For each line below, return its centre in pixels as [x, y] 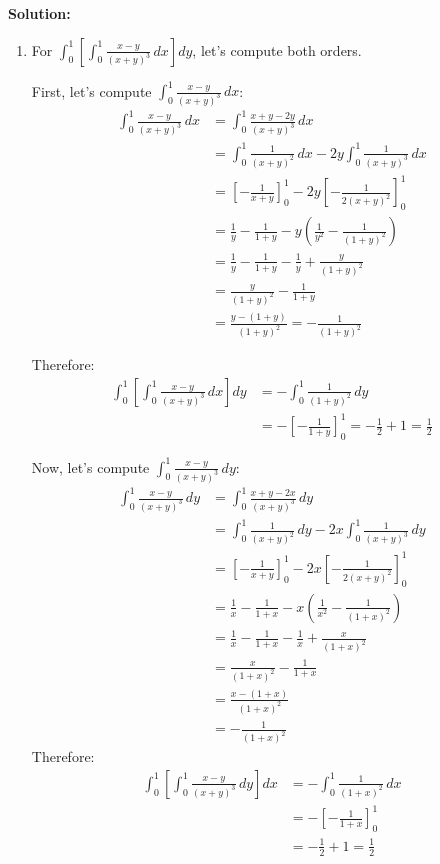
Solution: [39, 13]
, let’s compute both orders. [277, 49]
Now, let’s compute [90, 466]
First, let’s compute [91, 90]
